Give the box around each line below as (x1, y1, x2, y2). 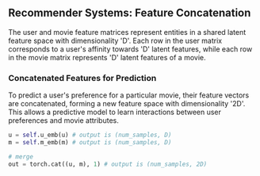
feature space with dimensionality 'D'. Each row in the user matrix (8, 36, 223, 45)
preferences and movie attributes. (8, 116, 119, 125)
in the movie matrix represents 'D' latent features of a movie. (8, 52, 206, 62)
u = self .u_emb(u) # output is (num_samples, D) (8, 131, 172, 140)
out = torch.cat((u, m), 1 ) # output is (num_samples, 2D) (8, 160, 208, 168)
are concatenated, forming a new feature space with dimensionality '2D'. (8, 99, 246, 109)
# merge (8, 152, 34, 161)
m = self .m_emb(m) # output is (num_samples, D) (8, 138, 172, 146)
